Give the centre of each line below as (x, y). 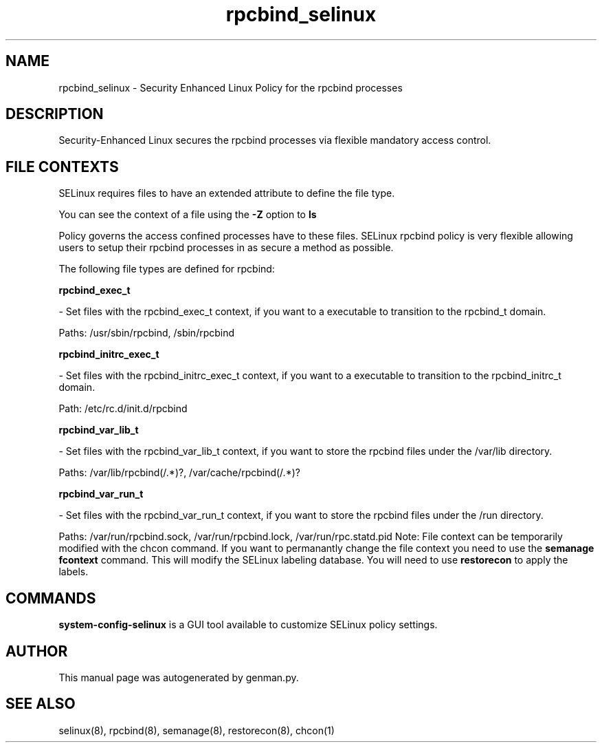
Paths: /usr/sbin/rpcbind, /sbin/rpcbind (147, 333)
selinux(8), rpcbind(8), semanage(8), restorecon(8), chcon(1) (197, 730)
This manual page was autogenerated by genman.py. (179, 677)
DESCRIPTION (55, 114)
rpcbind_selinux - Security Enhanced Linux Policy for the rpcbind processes (231, 87)
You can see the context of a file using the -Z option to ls (188, 215)
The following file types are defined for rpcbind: (167, 269)
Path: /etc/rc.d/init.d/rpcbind (123, 409)
